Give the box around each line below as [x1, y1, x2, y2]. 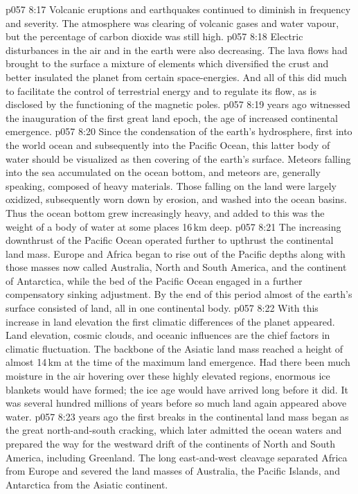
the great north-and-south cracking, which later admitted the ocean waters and [6, 423, 342, 437]
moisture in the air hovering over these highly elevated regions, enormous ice [6, 369, 330, 383]
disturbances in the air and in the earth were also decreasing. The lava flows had [6, 42, 348, 57]
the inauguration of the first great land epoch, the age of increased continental [6, 110, 338, 125]
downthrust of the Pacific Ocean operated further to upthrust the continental [6, 233, 334, 247]
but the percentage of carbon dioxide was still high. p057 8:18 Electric [6, 29, 303, 44]
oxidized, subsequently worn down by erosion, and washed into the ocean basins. [6, 192, 347, 206]
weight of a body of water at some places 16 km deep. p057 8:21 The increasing [6, 219, 341, 233]
